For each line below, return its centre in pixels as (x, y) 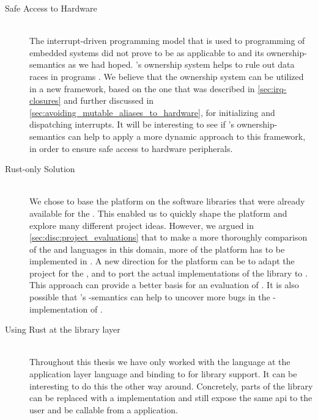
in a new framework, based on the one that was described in (142, 88)
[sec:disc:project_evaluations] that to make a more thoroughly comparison (168, 237)
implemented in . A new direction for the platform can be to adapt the (162, 261)
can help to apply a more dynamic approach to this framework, (187, 136)
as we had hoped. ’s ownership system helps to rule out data (181, 64)
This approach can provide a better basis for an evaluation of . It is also (164, 285)
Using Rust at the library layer (63, 329)
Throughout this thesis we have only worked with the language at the (160, 362)
